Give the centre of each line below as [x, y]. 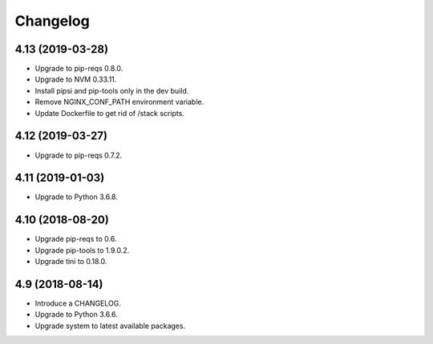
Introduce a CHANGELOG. [78, 303]
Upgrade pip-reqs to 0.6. [76, 239]
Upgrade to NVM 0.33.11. [76, 79]
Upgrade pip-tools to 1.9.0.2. [82, 250]
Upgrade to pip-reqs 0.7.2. [79, 155]
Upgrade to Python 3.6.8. [76, 197]
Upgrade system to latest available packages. [110, 326]
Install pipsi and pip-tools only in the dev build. [112, 90]
